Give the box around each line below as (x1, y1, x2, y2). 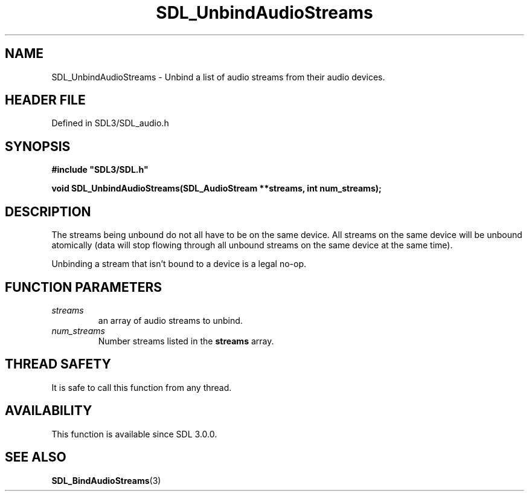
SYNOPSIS (5, 138, 71, 154)
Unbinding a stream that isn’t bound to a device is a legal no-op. (51, 259, 306, 269)
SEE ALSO (5, 449, 66, 465)
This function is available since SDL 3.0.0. (51, 428, 217, 439)
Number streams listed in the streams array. (98, 335, 274, 346)
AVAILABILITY (5, 403, 92, 419)
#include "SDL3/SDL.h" (51, 164, 149, 175)
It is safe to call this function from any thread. (51, 382, 232, 393)
